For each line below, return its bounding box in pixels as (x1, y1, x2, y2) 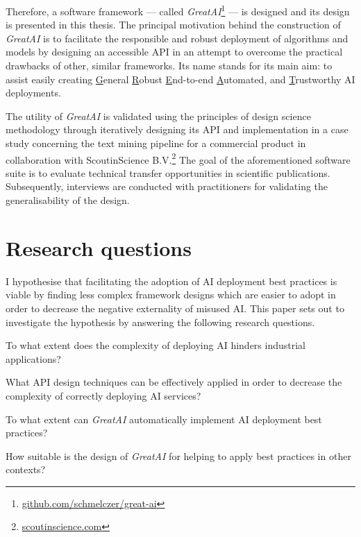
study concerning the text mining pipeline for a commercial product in (6, 136, 306, 150)
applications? (6, 351, 61, 366)
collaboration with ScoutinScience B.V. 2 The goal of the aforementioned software (6, 150, 351, 167)
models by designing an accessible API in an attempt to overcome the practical (6, 44, 343, 59)
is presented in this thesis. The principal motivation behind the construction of (6, 17, 341, 32)
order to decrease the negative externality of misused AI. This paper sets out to (6, 300, 344, 315)
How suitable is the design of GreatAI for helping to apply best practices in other (6, 448, 351, 463)
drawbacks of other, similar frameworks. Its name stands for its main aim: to (6, 58, 333, 73)
